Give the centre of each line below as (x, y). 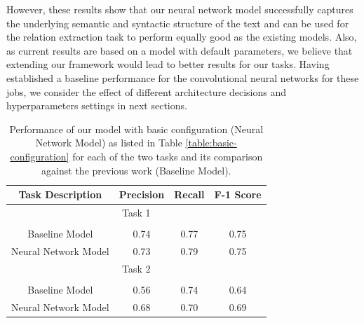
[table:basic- (211, 143)
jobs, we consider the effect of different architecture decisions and (147, 91)
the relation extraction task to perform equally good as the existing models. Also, (182, 37)
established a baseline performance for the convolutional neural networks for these (183, 77)
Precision (142, 194)
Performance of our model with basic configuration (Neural (136, 129)
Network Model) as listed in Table (109, 143)
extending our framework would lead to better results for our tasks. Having (168, 64)
